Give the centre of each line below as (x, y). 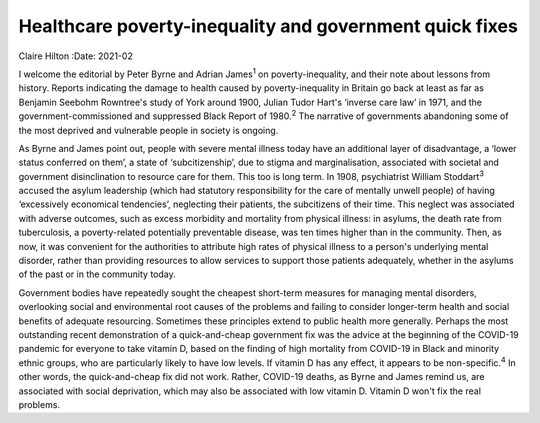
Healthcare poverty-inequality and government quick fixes (268, 26)
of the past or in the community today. (97, 274)
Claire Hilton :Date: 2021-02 (76, 56)
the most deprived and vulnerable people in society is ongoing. (148, 130)
